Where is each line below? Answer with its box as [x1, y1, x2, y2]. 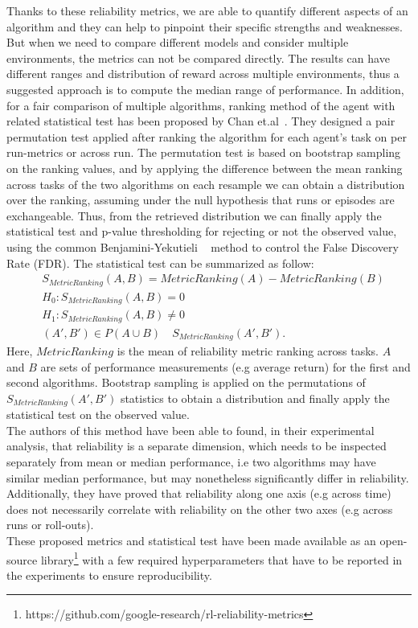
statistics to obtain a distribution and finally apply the [120, 389, 390, 406]
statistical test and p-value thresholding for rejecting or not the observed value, [6, 223, 397, 240]
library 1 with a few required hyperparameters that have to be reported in [40, 548, 403, 568]
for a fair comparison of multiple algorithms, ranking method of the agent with [6, 96, 395, 113]
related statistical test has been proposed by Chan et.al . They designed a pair [6, 113, 395, 129]
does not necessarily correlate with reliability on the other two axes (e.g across [6, 500, 393, 517]
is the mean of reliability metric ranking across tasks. [117, 343, 379, 359]
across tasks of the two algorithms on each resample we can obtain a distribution [6, 175, 405, 192]
